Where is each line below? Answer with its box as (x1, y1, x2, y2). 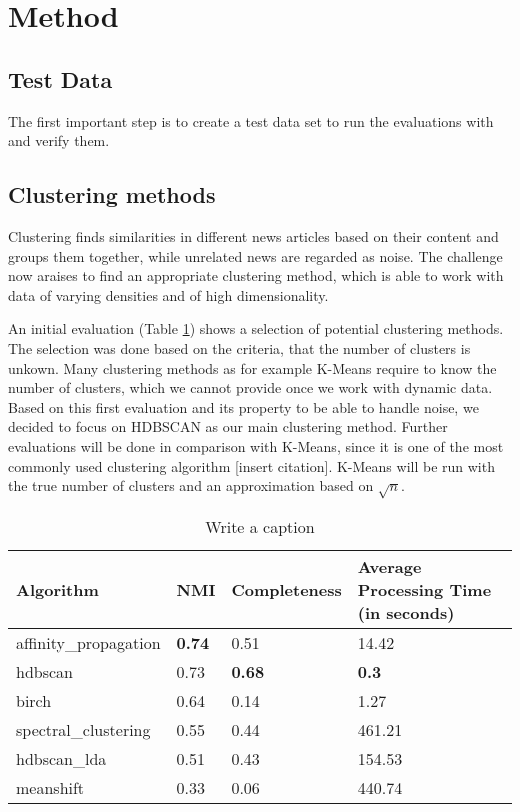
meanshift (16, 775, 85, 799)
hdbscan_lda (16, 746, 107, 770)
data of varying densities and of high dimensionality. (8, 284, 329, 305)
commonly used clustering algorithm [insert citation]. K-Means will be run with (8, 455, 495, 476)
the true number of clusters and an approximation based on (8, 475, 374, 496)
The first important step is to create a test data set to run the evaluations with (8, 110, 494, 131)
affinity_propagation (16, 630, 161, 654)
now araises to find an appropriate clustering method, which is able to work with (8, 265, 504, 286)
